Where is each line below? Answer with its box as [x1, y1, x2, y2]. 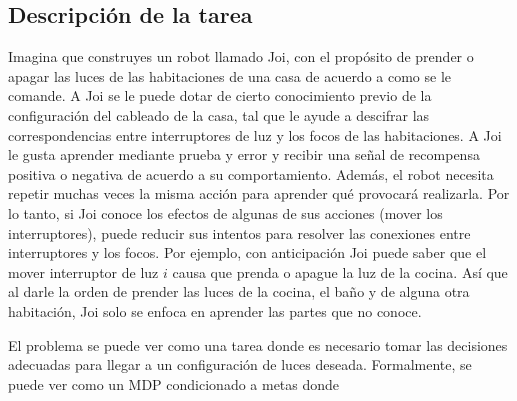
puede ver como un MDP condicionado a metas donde [8, 373, 340, 394]
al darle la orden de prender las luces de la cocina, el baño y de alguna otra [8, 281, 470, 302]
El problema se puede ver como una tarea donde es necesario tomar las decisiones [8, 334, 508, 355]
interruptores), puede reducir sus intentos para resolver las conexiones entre [8, 222, 471, 243]
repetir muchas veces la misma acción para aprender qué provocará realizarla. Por [8, 183, 510, 204]
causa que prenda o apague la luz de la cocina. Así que [172, 261, 508, 282]
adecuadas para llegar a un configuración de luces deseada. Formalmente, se [8, 354, 472, 375]
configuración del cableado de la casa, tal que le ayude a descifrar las [8, 104, 430, 125]
